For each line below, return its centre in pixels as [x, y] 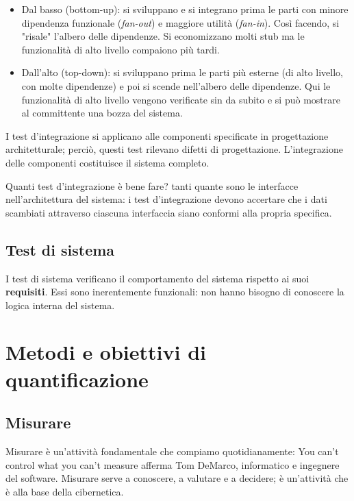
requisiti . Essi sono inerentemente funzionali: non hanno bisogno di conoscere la [175, 292]
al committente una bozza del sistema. [102, 113]
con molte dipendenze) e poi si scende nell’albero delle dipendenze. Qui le [176, 85]
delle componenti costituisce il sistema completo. [108, 162]
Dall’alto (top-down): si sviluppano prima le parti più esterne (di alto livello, [182, 72]
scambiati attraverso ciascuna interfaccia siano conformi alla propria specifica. [169, 212]
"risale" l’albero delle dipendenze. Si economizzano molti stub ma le [163, 36]
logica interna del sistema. [60, 305]
